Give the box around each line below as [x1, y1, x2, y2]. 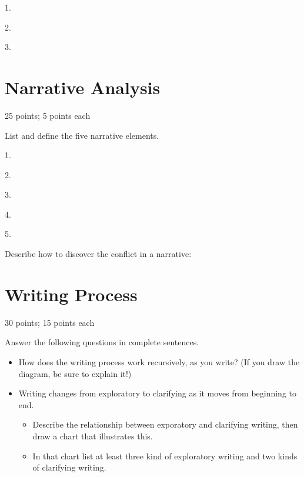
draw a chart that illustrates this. [32, 429, 153, 442]
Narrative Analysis [5, 75, 161, 99]
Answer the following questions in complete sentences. [5, 336, 199, 348]
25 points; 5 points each [5, 109, 91, 121]
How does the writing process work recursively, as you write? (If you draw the [18, 355, 300, 368]
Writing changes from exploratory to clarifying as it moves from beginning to [18, 387, 297, 399]
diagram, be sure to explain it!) [18, 367, 132, 379]
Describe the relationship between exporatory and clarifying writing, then [32, 418, 298, 431]
